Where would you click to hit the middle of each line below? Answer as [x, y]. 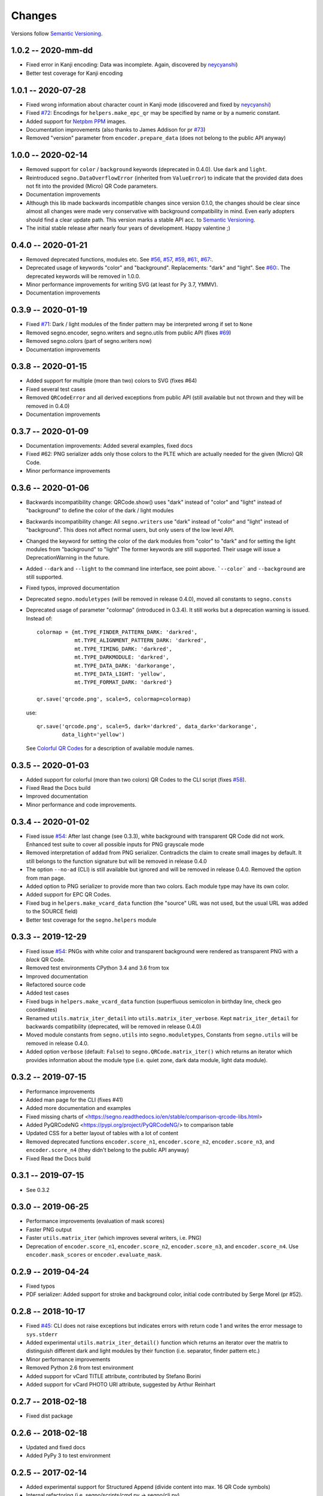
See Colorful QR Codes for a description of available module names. [110, 748]
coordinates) [42, 1010]
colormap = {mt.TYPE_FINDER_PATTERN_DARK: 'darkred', [117, 632]
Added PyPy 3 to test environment [68, 1456]
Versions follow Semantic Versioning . [57, 34]
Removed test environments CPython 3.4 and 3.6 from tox [98, 968]
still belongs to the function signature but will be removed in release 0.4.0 [117, 861]
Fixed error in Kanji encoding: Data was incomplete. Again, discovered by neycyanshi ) [132, 65]
